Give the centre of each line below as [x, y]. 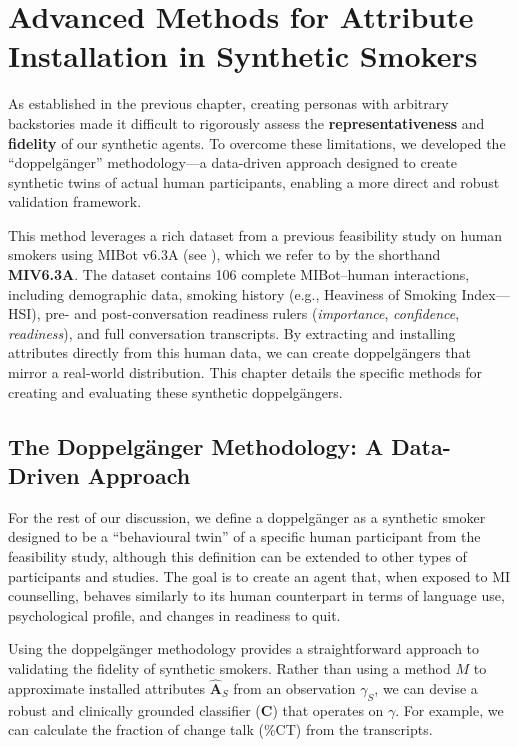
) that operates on [328, 709]
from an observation [294, 687]
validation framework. [75, 201]
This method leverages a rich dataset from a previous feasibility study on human [255, 234]
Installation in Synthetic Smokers [243, 55]
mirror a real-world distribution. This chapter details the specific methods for [245, 372]
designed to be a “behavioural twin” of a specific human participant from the [244, 536]
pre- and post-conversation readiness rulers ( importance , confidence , [252, 313]
